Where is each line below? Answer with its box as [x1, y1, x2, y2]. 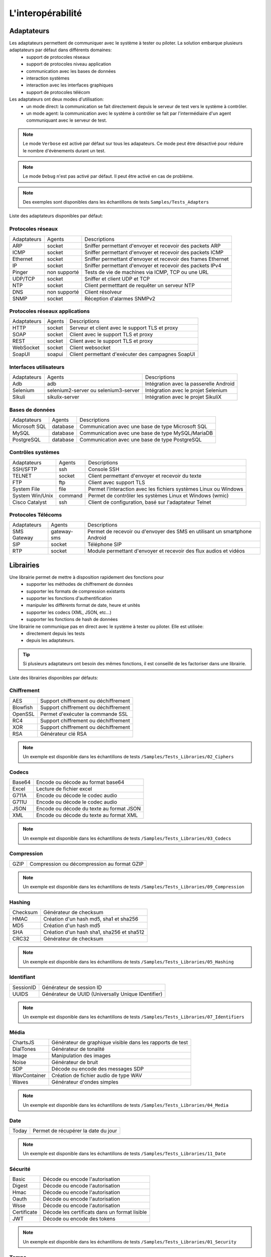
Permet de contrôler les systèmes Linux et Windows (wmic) [88, 492, 229, 499]
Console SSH [88, 466, 120, 473]
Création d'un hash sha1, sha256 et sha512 [43, 929, 145, 936]
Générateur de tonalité [51, 1046, 105, 1053]
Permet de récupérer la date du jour [33, 1127, 117, 1134]
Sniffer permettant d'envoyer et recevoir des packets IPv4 [84, 262, 222, 269]
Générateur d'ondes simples [51, 1079, 119, 1086]
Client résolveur [84, 288, 122, 295]
